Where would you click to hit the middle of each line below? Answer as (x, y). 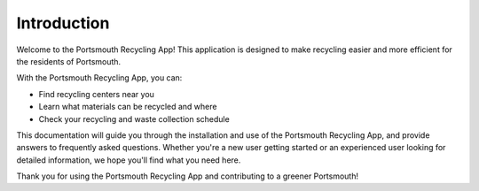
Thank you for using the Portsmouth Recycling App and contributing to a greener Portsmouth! (188, 176)
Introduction (63, 23)
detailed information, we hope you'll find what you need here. (129, 160)
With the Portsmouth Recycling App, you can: (99, 78)
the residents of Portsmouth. (69, 61)
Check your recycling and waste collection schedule (134, 118)
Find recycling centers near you (97, 94)
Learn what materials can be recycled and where (128, 107)
